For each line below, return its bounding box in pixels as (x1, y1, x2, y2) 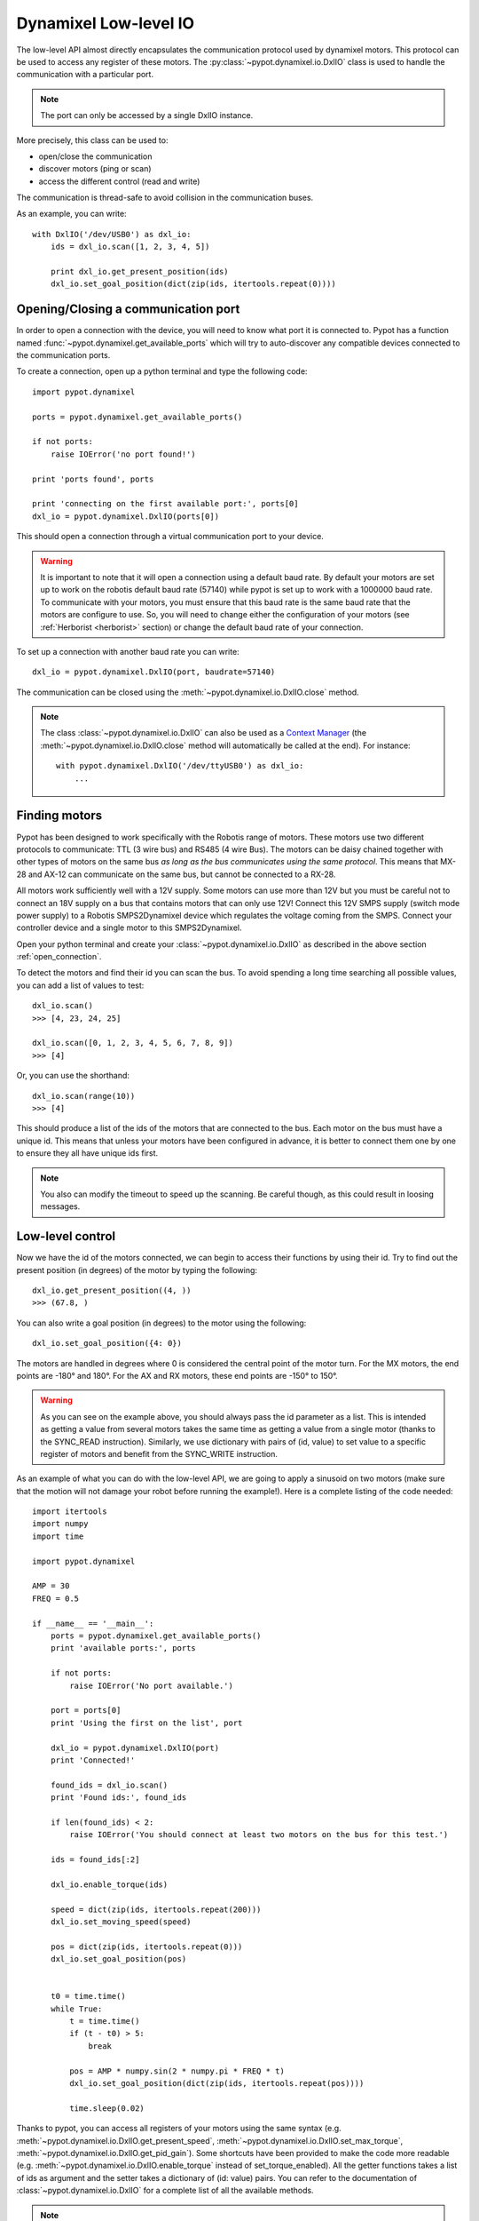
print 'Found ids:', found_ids (50, 1793, 187, 1803)
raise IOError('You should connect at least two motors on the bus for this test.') (69, 1830, 449, 1840)
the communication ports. (16, 350, 111, 361)
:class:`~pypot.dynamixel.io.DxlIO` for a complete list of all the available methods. (16, 2185, 314, 2196)
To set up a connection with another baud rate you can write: (16, 646, 239, 657)
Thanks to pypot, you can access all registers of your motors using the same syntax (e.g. (16, 2123, 342, 2134)
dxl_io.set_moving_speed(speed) (50, 1916, 192, 1927)
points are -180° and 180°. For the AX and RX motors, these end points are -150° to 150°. (16, 1370, 338, 1381)
